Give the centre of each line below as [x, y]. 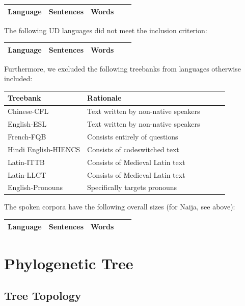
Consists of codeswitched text [133, 149]
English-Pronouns [35, 187]
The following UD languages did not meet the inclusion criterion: [106, 30]
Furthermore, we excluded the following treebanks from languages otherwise [122, 68]
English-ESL [27, 124]
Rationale [104, 98]
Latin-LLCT [27, 174]
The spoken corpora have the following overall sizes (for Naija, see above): [120, 207]
